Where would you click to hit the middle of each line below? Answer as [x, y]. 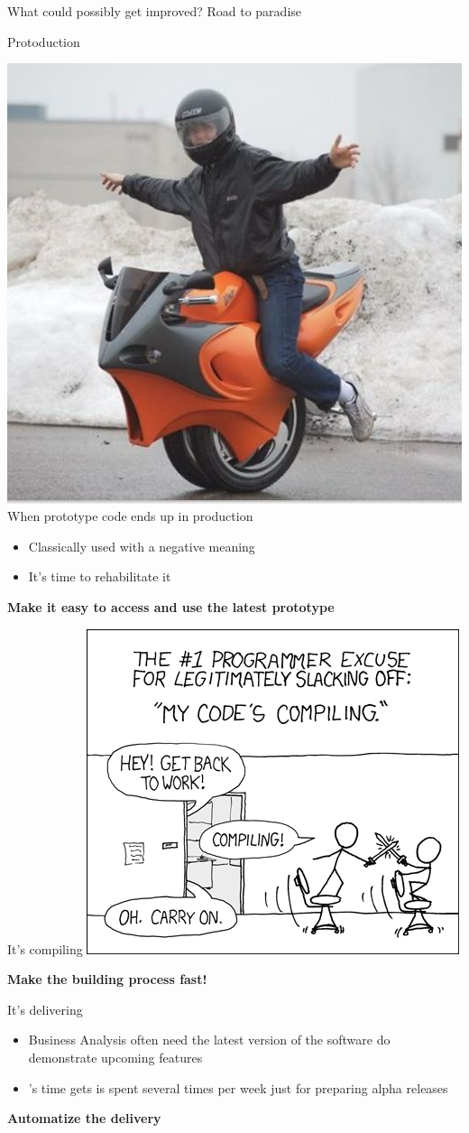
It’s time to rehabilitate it [100, 576]
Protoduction [44, 41]
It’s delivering [45, 1009]
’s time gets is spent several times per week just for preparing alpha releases [238, 1087]
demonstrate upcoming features [115, 1058]
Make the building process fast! [107, 979]
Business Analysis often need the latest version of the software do [209, 1040]
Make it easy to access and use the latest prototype [171, 607]
